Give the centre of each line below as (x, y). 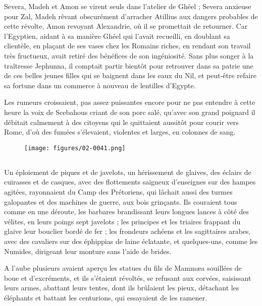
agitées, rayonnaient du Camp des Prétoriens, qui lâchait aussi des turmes (118, 191)
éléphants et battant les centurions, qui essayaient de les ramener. (106, 297)
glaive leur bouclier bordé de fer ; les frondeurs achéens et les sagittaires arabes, (127, 231)
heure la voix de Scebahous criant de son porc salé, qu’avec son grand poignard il (130, 112)
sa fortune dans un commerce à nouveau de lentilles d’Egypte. (100, 85)
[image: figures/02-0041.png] (75, 148)
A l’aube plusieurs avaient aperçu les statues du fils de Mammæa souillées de (123, 268)
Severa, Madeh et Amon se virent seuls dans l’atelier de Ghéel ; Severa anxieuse (128, 6)
